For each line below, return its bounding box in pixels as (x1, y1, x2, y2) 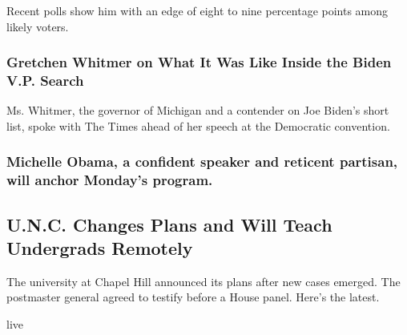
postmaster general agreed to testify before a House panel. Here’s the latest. (6, 289, 380, 305)
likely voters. (6, 18, 69, 34)
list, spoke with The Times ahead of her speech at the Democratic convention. (6, 117, 390, 134)
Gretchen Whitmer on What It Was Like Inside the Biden (6, 52, 392, 72)
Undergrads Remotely (6, 236, 193, 260)
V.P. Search (6, 71, 84, 91)
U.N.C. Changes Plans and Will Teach (6, 212, 332, 236)
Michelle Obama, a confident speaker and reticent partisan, (6, 151, 398, 172)
